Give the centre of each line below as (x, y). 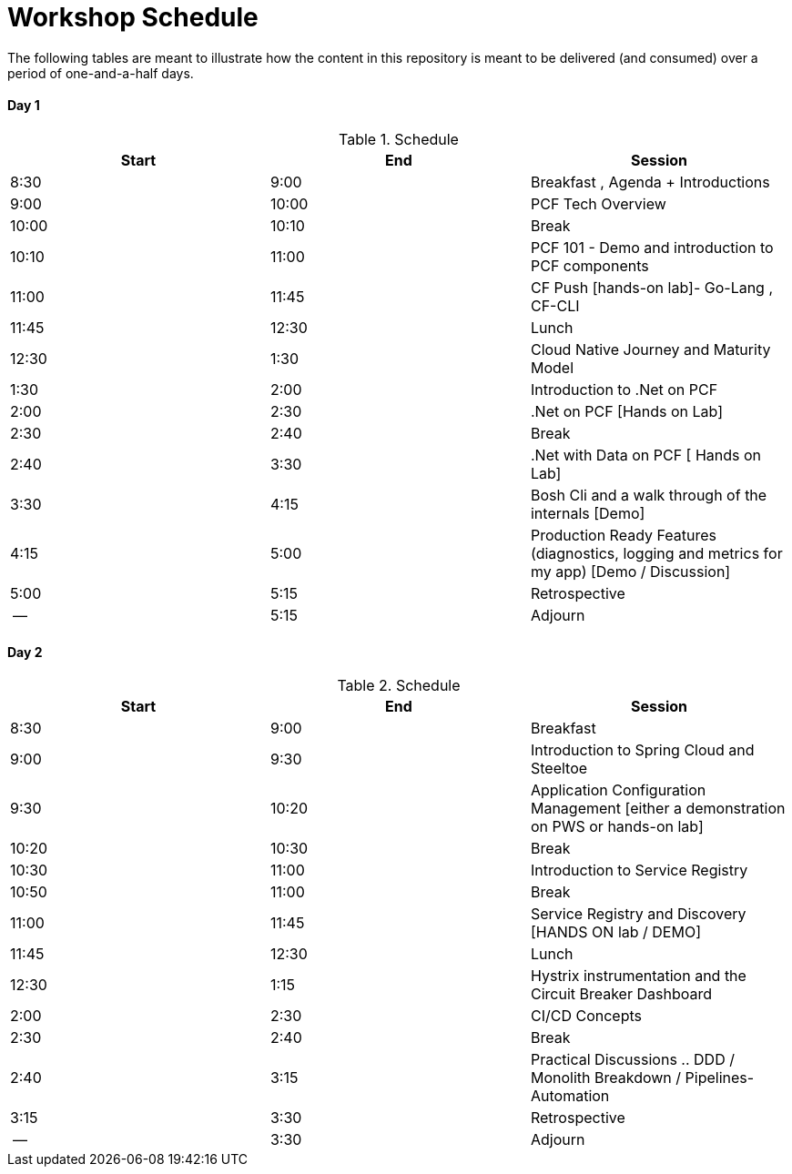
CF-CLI (555, 305)
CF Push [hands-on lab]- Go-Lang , (652, 287)
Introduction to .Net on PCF (624, 389)
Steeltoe (559, 769)
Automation (570, 1096)
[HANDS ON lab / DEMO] (615, 932)
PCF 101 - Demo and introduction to (652, 247)
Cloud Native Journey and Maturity (650, 349)
